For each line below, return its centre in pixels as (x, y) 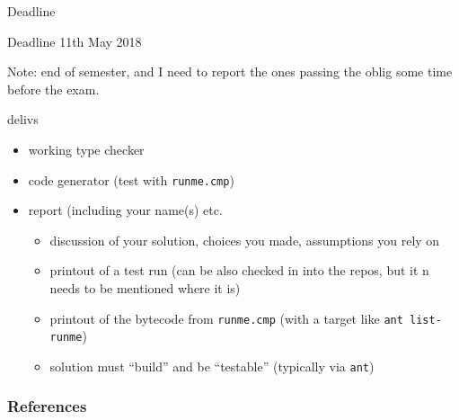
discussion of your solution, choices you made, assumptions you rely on (245, 240)
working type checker (86, 149)
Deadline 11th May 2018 (75, 41)
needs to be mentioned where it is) (145, 288)
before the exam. (53, 89)
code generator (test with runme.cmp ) (131, 179)
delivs (23, 119)
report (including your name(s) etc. (125, 210)
